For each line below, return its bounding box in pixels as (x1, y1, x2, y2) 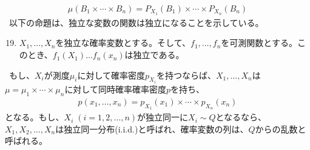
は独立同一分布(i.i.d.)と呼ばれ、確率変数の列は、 (55, 122, 249, 135)
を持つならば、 (156, 68, 216, 81)
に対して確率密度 (77, 68, 145, 81)
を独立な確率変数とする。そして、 (55, 36, 190, 49)
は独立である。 (124, 48, 184, 61)
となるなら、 (215, 111, 267, 123)
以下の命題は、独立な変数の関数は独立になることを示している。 (8, 16, 264, 28)
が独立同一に (137, 111, 189, 123)
